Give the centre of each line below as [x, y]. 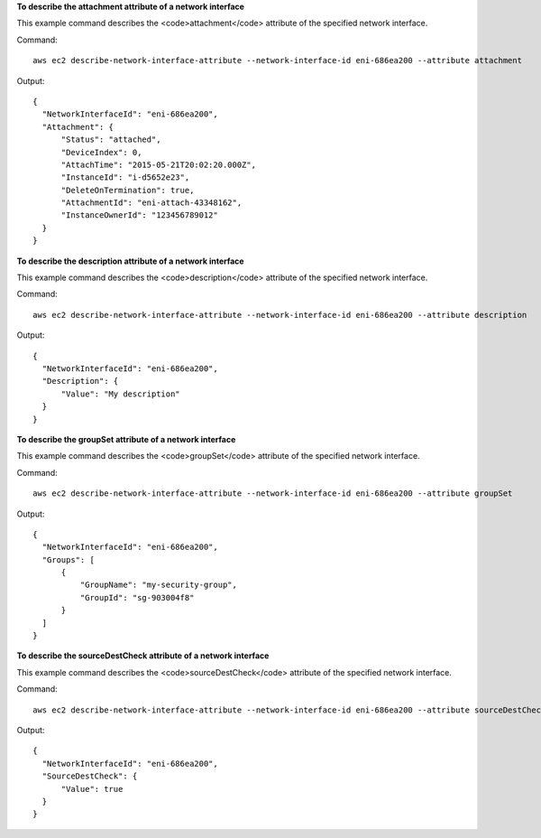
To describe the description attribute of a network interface [130, 261]
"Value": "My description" [120, 394]
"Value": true [92, 789]
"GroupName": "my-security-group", [159, 585]
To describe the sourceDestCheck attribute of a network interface [143, 656]
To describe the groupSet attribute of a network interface [126, 439]
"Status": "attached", [111, 140]
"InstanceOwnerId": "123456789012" [139, 215]
